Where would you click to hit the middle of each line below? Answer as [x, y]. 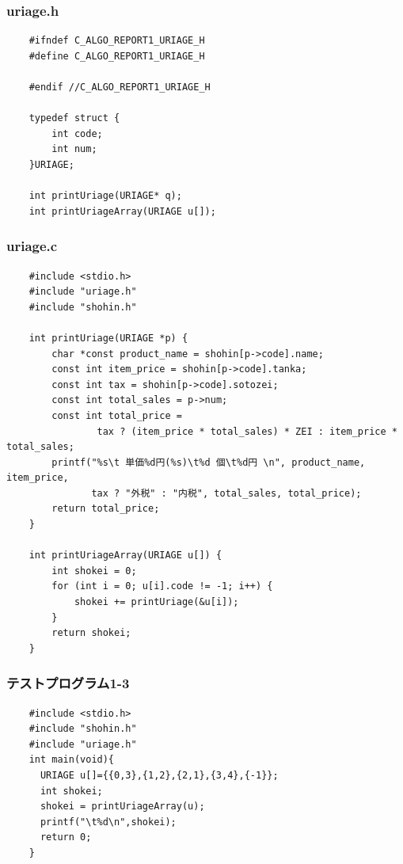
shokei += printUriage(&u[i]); [156, 602]
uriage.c [32, 246]
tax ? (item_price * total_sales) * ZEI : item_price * [247, 431]
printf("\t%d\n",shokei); [108, 822]
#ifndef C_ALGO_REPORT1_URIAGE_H [117, 41]
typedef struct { [74, 118]
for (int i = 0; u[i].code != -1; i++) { [162, 586]
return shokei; [91, 633]
